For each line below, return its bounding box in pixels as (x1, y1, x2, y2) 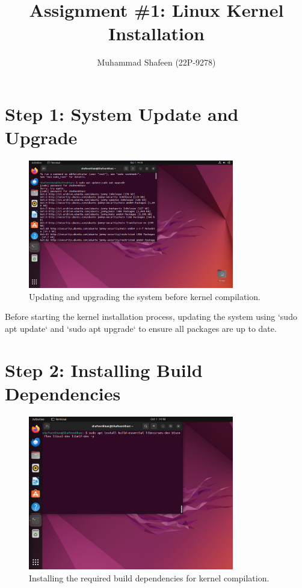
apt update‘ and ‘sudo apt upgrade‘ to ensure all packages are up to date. (5, 322, 277, 334)
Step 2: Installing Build (5, 357, 203, 382)
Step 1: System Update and (5, 101, 239, 126)
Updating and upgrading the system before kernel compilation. (29, 290, 260, 302)
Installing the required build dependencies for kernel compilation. (29, 571, 270, 584)
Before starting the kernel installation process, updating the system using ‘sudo (5, 310, 297, 323)
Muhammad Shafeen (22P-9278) (97, 56, 216, 69)
